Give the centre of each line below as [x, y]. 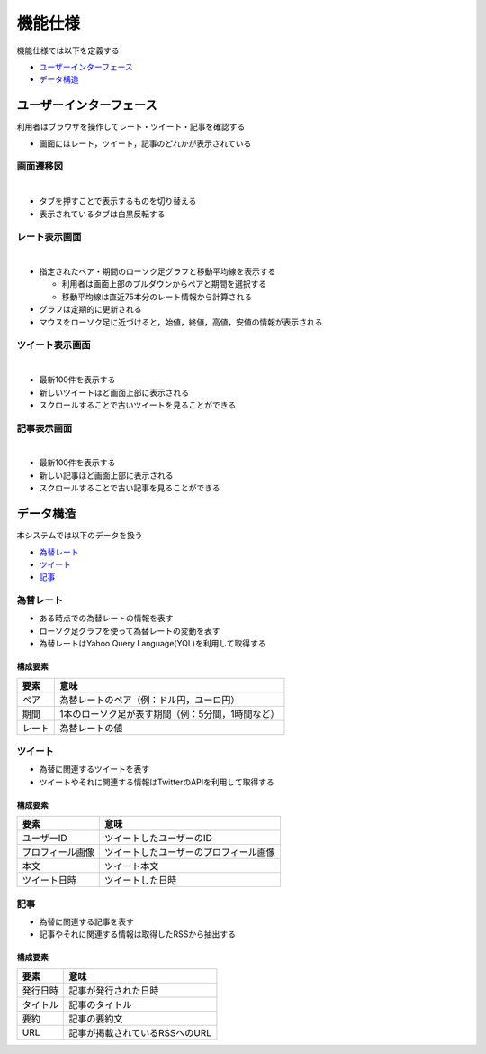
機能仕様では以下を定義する [68, 50]
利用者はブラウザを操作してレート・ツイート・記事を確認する [131, 127]
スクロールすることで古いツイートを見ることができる [138, 405]
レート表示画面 [49, 237]
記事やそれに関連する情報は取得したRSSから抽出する [137, 934]
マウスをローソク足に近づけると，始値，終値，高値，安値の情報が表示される [181, 322]
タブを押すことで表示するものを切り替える [118, 201]
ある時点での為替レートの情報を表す [106, 619]
